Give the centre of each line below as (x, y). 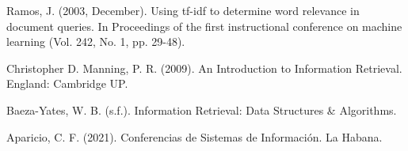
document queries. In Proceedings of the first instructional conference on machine (204, 26)
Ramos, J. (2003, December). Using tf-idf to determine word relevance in (183, 10)
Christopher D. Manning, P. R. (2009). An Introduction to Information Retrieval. (204, 68)
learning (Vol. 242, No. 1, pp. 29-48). (96, 42)
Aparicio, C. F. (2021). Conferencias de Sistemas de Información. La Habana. (194, 136)
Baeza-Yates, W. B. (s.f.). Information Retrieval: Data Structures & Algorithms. (202, 109)
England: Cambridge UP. (67, 83)
